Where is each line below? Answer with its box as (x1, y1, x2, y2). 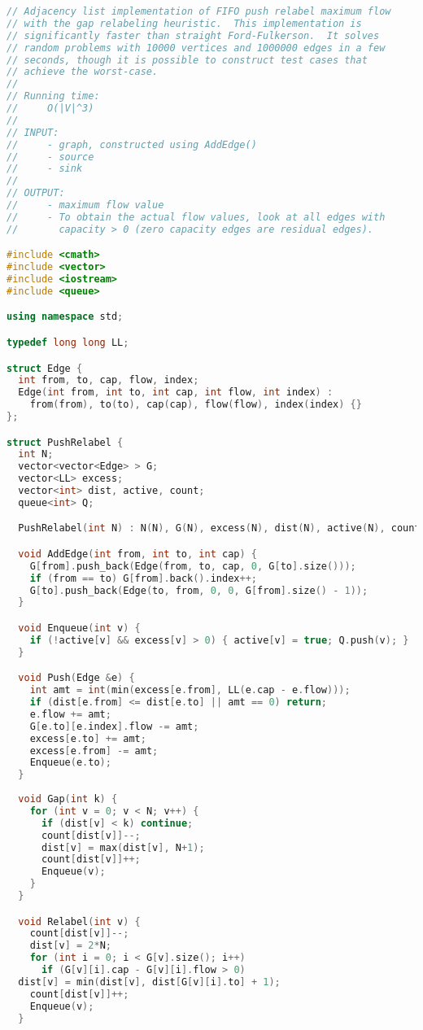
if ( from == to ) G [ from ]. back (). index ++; (29, 572, 257, 584)
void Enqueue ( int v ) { (18, 622, 141, 634)
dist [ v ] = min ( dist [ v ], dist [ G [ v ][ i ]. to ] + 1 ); (18, 975, 281, 988)
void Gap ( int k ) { (18, 793, 118, 805)
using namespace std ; (7, 311, 124, 323)
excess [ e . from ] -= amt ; (29, 744, 159, 757)
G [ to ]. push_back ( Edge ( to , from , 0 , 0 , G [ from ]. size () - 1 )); (29, 584, 368, 596)
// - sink (7, 163, 83, 175)
